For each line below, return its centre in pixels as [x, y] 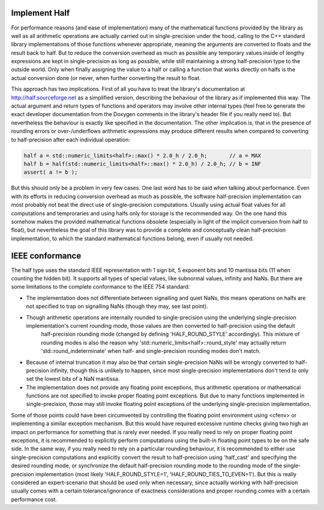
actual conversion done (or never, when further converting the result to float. [106, 78]
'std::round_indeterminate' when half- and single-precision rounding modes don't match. [151, 351]
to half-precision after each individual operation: [70, 140]
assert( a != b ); [51, 172]
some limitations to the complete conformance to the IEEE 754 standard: [100, 287]
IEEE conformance [46, 256]
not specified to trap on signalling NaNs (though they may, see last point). [117, 306]
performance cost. [34, 499]
